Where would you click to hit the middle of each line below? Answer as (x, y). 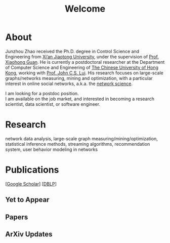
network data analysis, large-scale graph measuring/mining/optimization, (81, 138)
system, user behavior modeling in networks (52, 149)
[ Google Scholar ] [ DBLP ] (31, 184)
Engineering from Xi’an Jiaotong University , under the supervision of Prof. (82, 57)
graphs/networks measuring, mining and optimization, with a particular (79, 78)
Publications (32, 170)
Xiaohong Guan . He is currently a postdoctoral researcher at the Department (85, 62)
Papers (17, 217)
